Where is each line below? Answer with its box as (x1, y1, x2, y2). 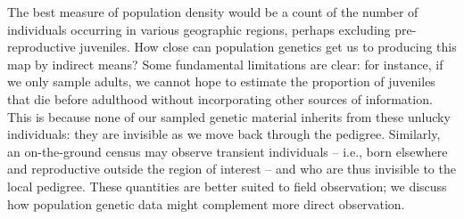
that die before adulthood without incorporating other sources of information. (7, 89, 433, 108)
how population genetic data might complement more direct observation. (7, 194, 405, 213)
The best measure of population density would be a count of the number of (7, 3, 418, 20)
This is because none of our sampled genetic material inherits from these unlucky (7, 107, 451, 126)
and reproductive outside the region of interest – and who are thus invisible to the (7, 159, 456, 178)
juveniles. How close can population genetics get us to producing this (79, 37, 457, 56)
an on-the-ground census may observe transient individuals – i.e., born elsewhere (7, 142, 448, 160)
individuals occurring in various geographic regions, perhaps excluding (7, 20, 391, 38)
